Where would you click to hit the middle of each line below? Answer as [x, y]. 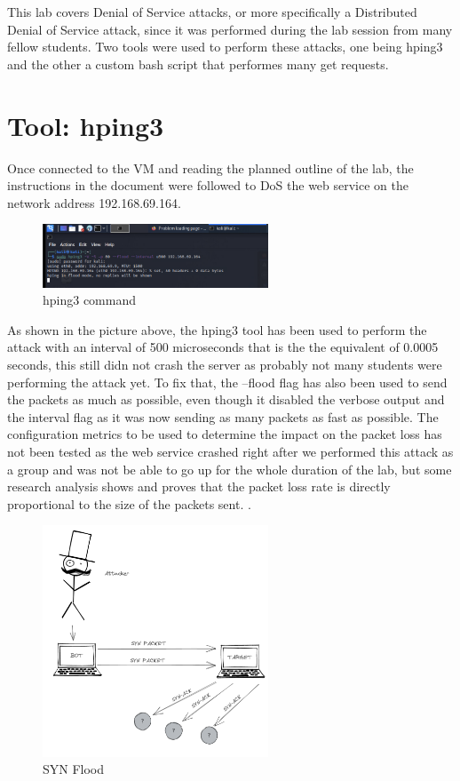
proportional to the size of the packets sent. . [129, 503]
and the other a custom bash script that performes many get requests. [198, 64]
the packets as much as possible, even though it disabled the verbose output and [226, 399]
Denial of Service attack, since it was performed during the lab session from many [230, 29]
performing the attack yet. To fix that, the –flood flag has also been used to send [227, 382]
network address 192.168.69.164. [94, 202]
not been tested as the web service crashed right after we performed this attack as [230, 451]
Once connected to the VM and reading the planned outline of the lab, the [210, 167]
